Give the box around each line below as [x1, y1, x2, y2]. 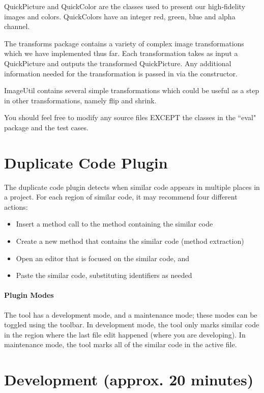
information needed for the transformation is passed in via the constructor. [4, 68, 238, 78]
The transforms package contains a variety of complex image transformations [4, 38, 244, 48]
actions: [4, 201, 28, 212]
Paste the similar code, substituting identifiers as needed [16, 270, 192, 280]
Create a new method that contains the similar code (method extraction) [16, 236, 244, 246]
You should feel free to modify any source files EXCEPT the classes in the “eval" [4, 112, 256, 123]
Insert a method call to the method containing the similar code [16, 218, 213, 229]
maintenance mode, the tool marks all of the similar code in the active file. [4, 339, 237, 350]
